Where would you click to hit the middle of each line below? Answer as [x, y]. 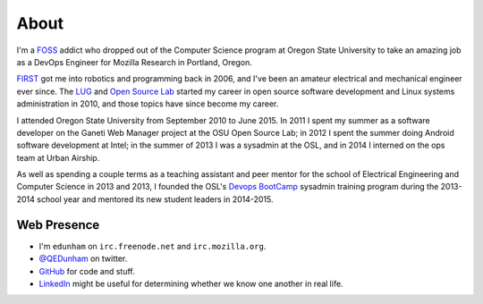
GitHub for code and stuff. [87, 271]
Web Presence [58, 225]
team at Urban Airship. [58, 157]
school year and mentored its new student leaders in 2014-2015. [155, 199]
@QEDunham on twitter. [83, 258]
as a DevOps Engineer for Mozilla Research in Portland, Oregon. [134, 62]
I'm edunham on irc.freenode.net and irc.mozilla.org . [153, 246]
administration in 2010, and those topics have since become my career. [148, 104]
